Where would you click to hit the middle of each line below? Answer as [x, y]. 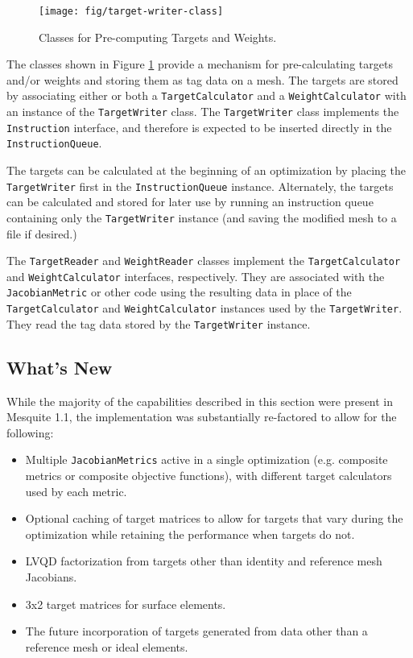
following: [30, 432]
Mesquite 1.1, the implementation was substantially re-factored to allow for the [202, 417]
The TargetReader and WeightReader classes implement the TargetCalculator [204, 261]
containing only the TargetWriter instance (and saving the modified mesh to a [202, 217]
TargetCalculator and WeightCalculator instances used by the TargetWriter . [204, 308]
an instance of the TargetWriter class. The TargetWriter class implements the [203, 112]
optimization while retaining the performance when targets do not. [190, 534]
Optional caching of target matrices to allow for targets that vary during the [214, 518]
